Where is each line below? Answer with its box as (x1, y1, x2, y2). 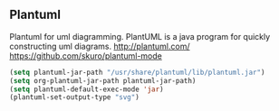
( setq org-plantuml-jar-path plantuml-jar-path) (9, 76, 197, 85)
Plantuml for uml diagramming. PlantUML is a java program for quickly (9, 31, 271, 42)
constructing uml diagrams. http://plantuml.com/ (9, 41, 190, 51)
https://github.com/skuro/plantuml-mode (9, 50, 163, 61)
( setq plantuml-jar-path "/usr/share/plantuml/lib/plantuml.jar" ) (9, 68, 265, 77)
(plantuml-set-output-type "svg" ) (9, 93, 140, 102)
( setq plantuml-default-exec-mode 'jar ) (9, 85, 165, 94)
